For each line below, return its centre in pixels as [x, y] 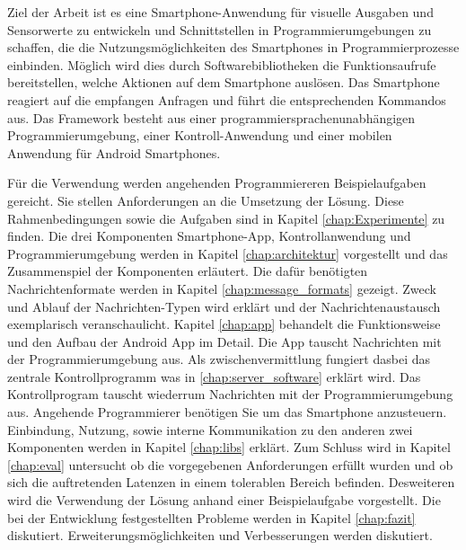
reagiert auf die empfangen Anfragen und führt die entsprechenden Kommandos [227, 99]
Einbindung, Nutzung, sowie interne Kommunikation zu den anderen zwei [210, 429]
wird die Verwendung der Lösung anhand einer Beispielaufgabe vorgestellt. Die [224, 500]
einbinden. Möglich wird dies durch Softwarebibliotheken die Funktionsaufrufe [222, 64]
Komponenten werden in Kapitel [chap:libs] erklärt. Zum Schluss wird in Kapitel [229, 447]
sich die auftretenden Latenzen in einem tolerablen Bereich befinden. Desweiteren [231, 482]
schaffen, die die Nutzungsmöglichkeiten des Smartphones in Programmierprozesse [233, 47]
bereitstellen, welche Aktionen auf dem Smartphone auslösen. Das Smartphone [224, 82]
